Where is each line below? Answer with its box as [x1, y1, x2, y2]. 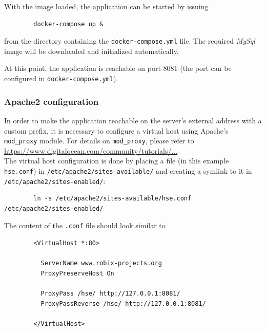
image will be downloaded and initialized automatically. [4, 45, 179, 56]
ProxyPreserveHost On [40, 269, 114, 277]
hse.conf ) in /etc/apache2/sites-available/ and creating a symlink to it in [4, 165, 252, 176]
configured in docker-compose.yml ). [4, 73, 118, 84]
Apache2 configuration [4, 95, 99, 107]
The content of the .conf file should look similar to [4, 220, 166, 231]
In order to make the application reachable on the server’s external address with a [4, 115, 262, 125]
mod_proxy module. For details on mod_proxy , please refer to [4, 135, 194, 146]
